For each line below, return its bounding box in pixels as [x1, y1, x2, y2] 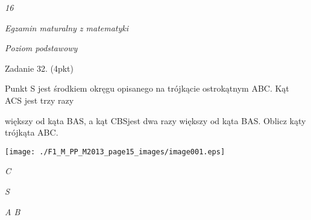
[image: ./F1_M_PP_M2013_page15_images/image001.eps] [5, 147, 225, 156]
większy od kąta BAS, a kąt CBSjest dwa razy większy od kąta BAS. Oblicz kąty [5, 114, 306, 127]
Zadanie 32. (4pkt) [5, 61, 74, 74]
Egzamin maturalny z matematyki [5, 21, 129, 34]
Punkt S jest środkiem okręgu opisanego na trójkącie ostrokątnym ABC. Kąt [5, 82, 289, 95]
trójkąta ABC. [5, 126, 58, 139]
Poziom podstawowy [5, 42, 78, 54]
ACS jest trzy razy [5, 93, 74, 106]
